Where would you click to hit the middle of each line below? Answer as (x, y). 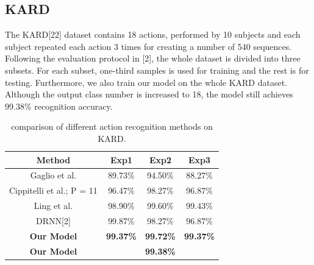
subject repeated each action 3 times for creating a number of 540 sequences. (148, 46)
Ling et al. (53, 206)
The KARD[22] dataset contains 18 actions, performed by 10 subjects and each (153, 34)
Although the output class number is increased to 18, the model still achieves (149, 94)
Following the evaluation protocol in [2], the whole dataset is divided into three (153, 58)
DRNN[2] (53, 220)
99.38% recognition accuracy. (59, 106)
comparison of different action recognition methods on (112, 126)
